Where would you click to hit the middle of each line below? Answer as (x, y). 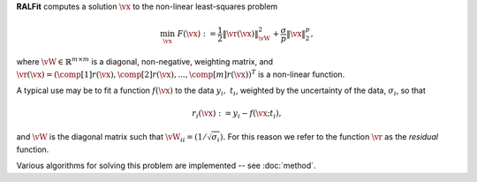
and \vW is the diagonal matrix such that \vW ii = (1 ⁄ (111, 137)
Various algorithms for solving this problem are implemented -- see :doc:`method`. (167, 166)
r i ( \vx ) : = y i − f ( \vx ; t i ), (236, 115)
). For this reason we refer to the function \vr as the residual (329, 136)
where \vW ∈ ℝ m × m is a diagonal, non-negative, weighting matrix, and (145, 61)
